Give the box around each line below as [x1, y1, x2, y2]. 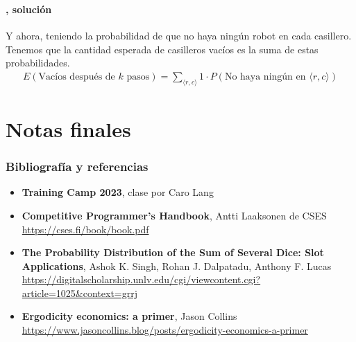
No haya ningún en [224, 71, 306, 82]
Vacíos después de [38, 71, 115, 82]
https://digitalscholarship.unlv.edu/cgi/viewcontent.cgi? [22, 272, 261, 287]
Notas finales [6, 114, 131, 143]
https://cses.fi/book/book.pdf [22, 222, 149, 236]
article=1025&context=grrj [22, 285, 137, 300]
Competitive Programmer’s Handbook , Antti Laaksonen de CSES [22, 208, 327, 222]
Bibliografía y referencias [6, 158, 149, 175]
